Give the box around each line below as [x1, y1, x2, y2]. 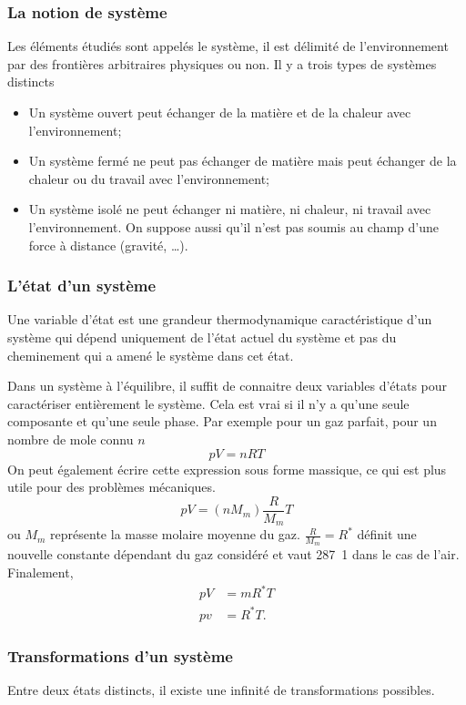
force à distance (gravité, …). [28, 235, 188, 254]
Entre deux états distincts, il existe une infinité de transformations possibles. [7, 679, 435, 699]
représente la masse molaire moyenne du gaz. [50, 525, 300, 544]
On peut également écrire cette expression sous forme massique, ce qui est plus [7, 459, 447, 478]
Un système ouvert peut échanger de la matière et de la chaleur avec [28, 103, 411, 121]
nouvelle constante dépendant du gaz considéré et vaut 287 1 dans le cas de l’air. [7, 545, 460, 564]
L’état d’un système [7, 274, 157, 297]
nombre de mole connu [7, 429, 134, 448]
